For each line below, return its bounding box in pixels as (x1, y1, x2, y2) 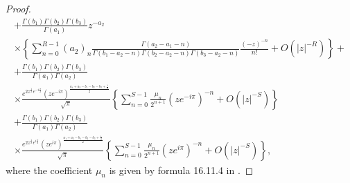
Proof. (6, 1, 31, 15)
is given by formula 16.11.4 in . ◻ (109, 162, 254, 177)
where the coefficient (6, 162, 93, 177)
